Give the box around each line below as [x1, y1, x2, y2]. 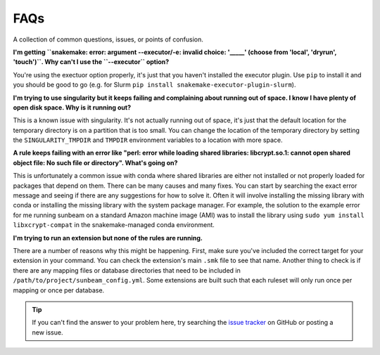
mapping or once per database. [13, 285, 105, 295]
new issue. [32, 328, 63, 337]
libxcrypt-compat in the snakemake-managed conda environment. [13, 221, 215, 229]
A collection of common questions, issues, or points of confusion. [13, 35, 204, 44]
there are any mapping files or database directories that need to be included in [13, 266, 241, 274]
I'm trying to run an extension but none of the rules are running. [13, 233, 203, 242]
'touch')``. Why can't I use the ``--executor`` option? [13, 58, 170, 66]
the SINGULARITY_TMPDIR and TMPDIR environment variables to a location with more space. [13, 136, 283, 144]
